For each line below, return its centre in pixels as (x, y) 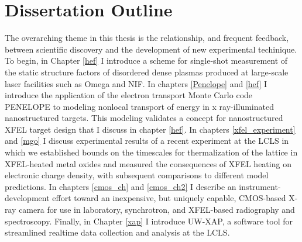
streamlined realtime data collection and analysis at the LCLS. (117, 232)
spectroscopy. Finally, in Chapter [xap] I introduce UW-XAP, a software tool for (149, 221)
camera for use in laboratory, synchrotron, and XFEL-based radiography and (157, 210)
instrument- (260, 186)
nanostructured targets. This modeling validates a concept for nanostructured (144, 118)
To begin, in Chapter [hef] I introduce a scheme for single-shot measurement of (146, 61)
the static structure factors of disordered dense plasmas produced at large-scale (147, 72)
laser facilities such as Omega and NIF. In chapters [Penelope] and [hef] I (136, 83)
